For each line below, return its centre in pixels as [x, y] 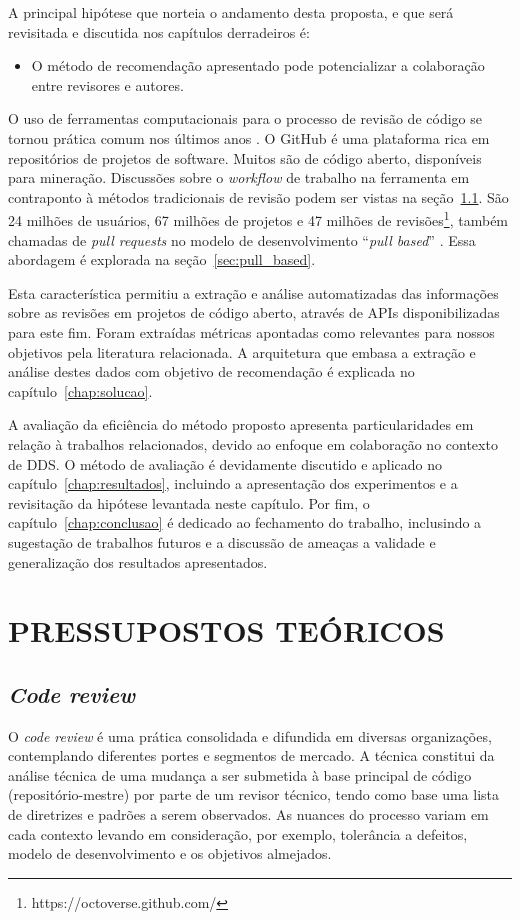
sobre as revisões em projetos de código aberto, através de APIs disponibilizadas [254, 312]
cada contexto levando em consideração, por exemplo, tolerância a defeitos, [238, 833]
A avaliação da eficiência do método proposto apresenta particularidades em [241, 424]
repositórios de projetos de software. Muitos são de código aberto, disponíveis [245, 157]
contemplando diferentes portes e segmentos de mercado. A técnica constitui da [251, 755]
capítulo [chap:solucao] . [80, 390]
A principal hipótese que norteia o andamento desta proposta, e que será [231, 12]
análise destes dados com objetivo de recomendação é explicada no [211, 371]
